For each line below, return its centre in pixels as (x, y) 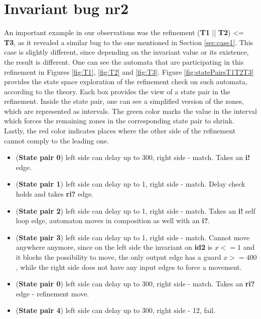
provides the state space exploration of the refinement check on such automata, (126, 82)
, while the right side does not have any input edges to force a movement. (129, 267)
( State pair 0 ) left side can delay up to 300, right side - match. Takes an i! (133, 157)
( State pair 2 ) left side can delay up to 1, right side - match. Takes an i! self (136, 210)
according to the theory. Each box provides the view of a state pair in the (117, 91)
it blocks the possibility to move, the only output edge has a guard (118, 257)
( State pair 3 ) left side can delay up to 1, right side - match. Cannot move (133, 237)
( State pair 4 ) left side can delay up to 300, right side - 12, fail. (116, 310)
